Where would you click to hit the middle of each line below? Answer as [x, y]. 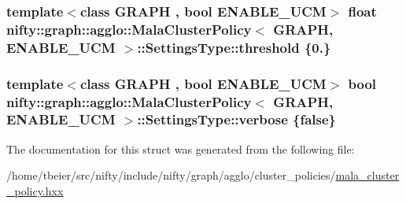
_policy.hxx [35, 190]
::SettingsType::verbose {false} [237, 119]
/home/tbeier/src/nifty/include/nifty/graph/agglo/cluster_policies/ [171, 175]
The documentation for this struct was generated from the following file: [181, 148]
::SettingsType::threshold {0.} [234, 47]
